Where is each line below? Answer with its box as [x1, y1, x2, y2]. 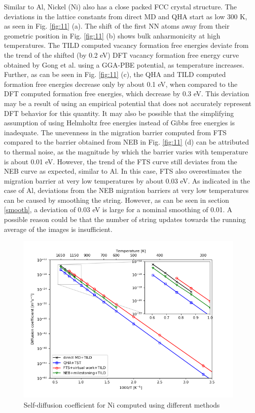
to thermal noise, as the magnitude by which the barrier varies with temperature [4, 146, 248, 156]
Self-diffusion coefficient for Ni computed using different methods [24, 399, 220, 410]
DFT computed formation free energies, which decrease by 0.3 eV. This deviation [4, 88, 249, 99]
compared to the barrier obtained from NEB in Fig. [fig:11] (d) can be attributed [4, 137, 249, 147]
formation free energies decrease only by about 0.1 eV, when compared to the [4, 78, 238, 89]
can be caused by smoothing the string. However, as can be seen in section [4, 194, 229, 205]
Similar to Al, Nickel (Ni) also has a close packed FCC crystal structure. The [4, 1, 237, 11]
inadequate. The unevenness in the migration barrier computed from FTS [4, 127, 227, 137]
